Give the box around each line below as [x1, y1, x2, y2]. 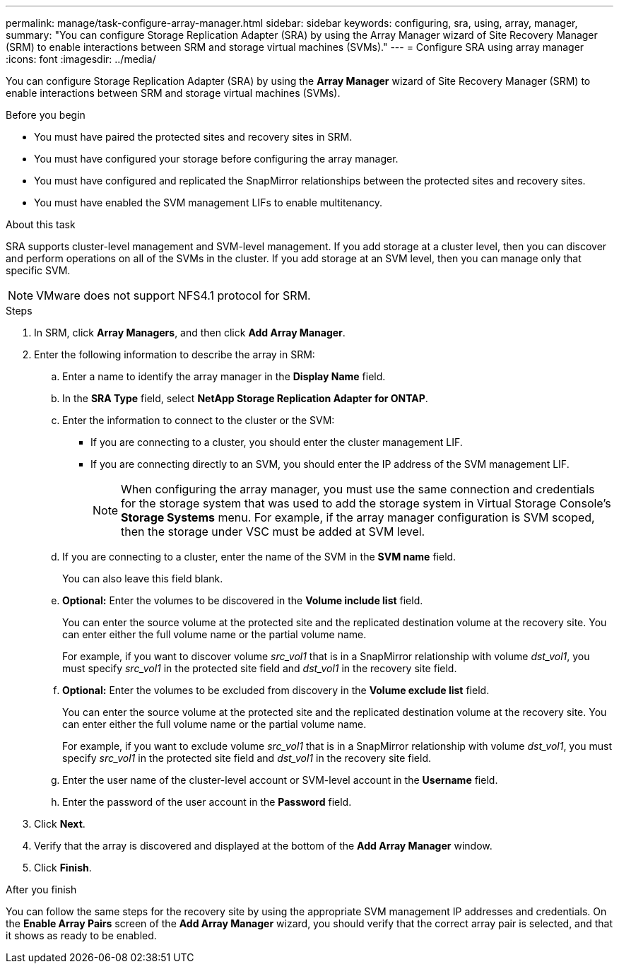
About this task [6, 218, 76, 230]
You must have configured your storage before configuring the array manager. [34, 153, 399, 165]
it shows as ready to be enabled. [6, 929, 157, 941]
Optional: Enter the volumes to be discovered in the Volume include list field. [62, 594, 423, 606]
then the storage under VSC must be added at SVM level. [121, 524, 425, 539]
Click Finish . [34, 862, 92, 874]
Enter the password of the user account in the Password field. [62, 796, 352, 808]
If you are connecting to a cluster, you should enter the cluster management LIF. [90, 436, 463, 448]
